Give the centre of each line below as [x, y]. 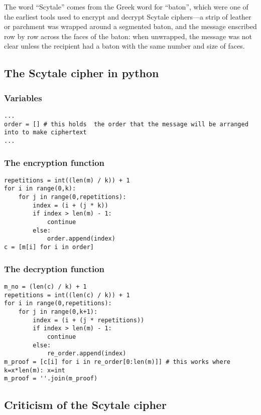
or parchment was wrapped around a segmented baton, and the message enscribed [130, 26]
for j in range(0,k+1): [58, 312]
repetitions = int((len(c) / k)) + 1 [67, 295]
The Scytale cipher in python [82, 73]
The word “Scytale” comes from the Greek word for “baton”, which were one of [126, 7]
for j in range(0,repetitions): [72, 197]
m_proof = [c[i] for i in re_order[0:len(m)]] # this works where [117, 362]
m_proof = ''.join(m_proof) [51, 379]
